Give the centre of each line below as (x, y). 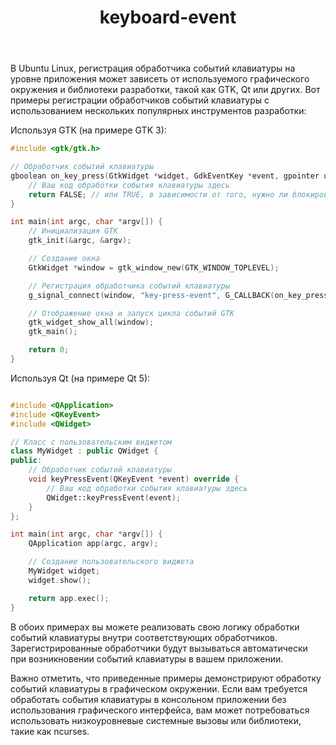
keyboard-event (168, 17)
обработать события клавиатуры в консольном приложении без (148, 699)
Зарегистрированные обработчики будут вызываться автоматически (159, 648)
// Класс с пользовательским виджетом (91, 442)
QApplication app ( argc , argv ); (93, 544)
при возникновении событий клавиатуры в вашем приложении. (147, 658)
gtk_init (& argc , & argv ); (80, 241)
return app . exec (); (69, 598)
